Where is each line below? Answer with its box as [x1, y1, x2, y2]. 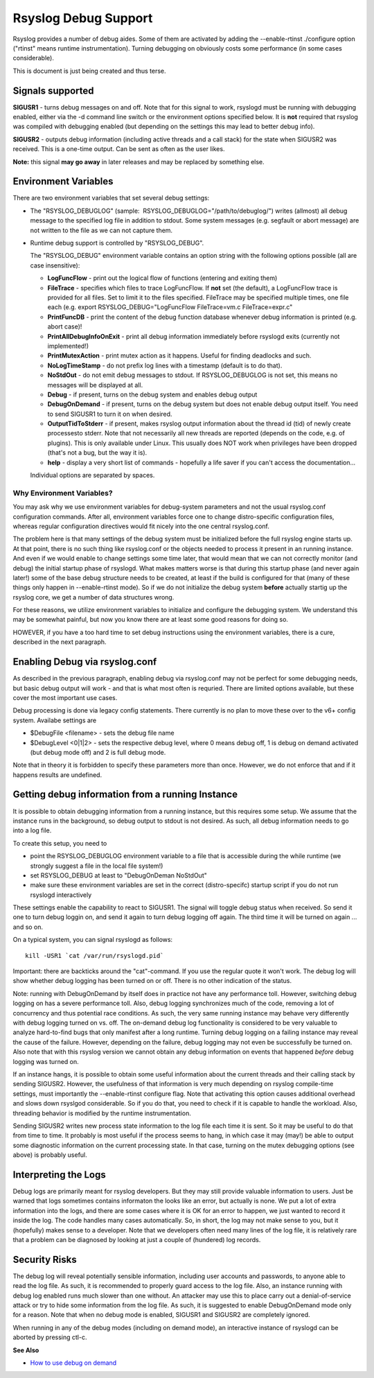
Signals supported [12, 85, 94, 96]
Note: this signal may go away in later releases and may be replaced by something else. [12, 157, 265, 166]
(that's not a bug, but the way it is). [47, 448, 148, 457]
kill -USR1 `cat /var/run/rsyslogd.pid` [25, 952, 164, 959]
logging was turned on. [12, 1057, 79, 1065]
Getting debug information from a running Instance [12, 789, 238, 801]
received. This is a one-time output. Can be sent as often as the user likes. [12, 145, 225, 153]
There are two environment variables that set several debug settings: [12, 194, 210, 202]
